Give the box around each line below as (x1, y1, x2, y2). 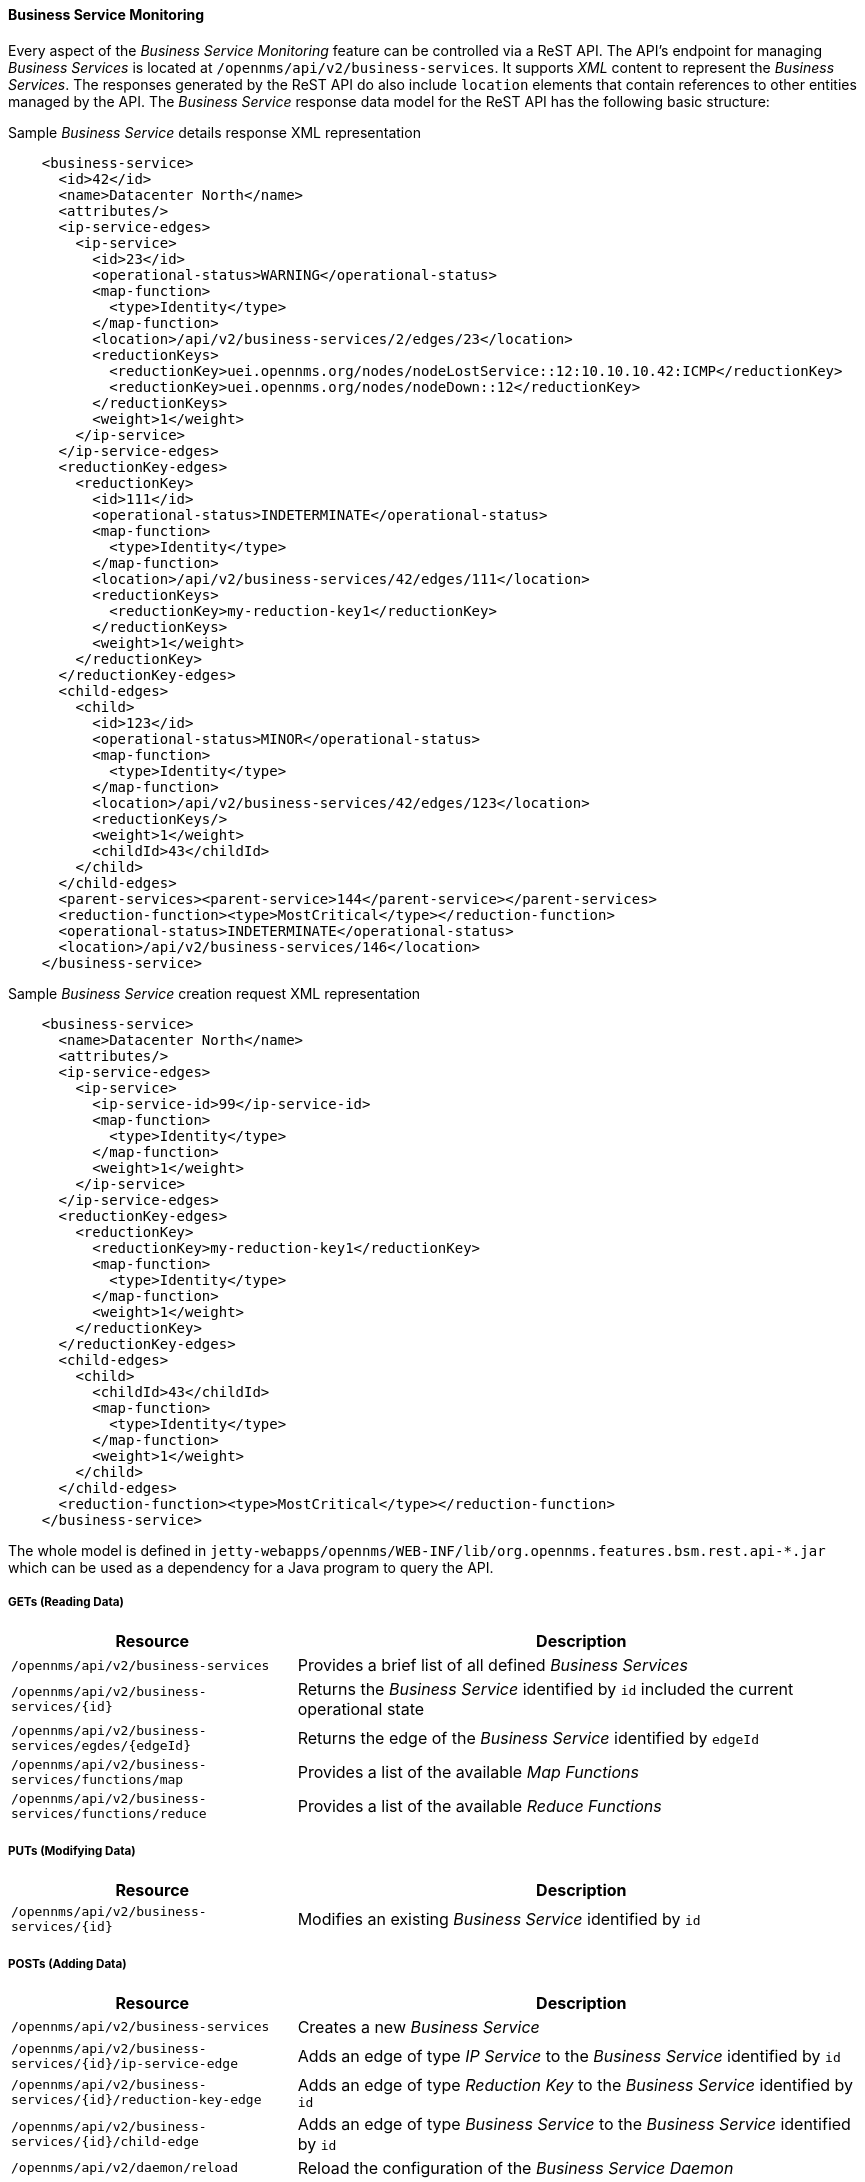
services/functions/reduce (11, 1806, 207, 1822)
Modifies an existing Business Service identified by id (297, 1909, 701, 1930)
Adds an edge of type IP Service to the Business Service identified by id (297, 2045, 841, 2066)
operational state (297, 1699, 425, 1720)
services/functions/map (11, 1772, 184, 1788)
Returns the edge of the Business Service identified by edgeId (297, 1728, 759, 1749)
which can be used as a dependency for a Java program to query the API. (8, 1558, 494, 1576)
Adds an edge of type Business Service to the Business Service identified (297, 2113, 851, 2134)
